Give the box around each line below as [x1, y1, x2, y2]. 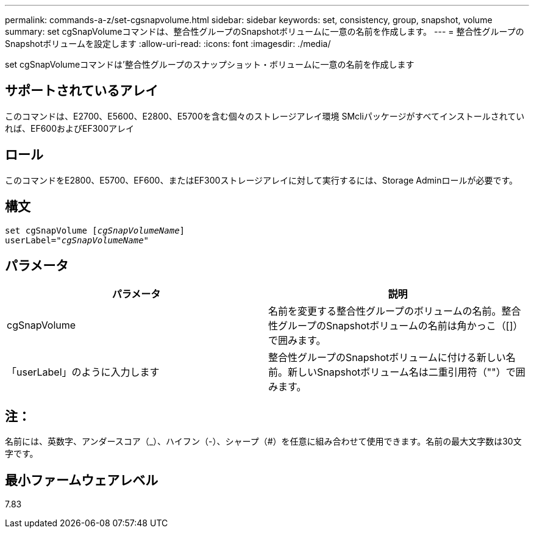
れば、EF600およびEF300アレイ [5, 123, 135, 134]
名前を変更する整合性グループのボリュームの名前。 [268, 305, 502, 318]
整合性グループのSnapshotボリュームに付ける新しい [268, 351, 506, 364]
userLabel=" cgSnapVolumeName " [5, 235, 149, 245]
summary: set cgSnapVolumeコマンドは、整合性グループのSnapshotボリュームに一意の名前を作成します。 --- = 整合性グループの [5, 26, 524, 37]
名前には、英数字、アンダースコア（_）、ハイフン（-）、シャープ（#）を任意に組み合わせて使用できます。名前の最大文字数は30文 [5, 436, 522, 447]
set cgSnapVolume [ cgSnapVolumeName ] [5, 225, 185, 235]
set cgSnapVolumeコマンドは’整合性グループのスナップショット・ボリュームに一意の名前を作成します [5, 59, 415, 70]
